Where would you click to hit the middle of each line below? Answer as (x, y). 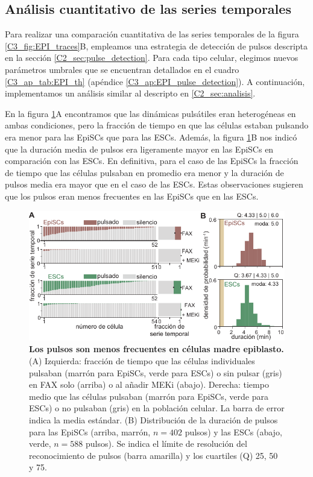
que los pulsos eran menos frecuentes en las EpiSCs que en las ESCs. (132, 196)
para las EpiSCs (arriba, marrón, (90, 431)
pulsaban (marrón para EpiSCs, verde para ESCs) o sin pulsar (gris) (156, 372)
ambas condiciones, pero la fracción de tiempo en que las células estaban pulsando (157, 125)
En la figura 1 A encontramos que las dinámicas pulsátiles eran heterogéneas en (150, 113)
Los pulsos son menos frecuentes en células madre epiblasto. (156, 349)
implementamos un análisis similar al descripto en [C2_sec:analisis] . (130, 93)
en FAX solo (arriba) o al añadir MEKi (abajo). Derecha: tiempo (149, 384)
